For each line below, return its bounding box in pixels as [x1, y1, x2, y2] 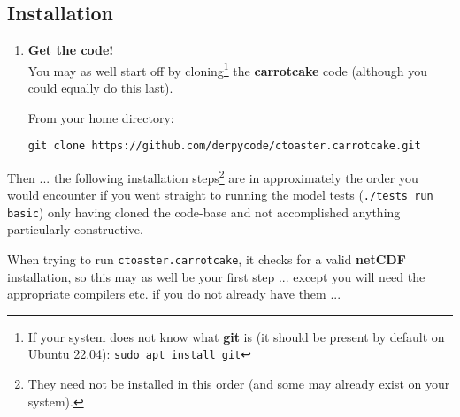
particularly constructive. [7, 220, 143, 239]
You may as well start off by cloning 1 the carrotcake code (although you [27, 58, 427, 80]
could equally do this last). [27, 79, 173, 97]
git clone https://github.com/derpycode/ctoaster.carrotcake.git [27, 140, 421, 153]
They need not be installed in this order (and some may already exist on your [27, 375, 450, 393]
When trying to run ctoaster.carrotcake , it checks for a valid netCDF [7, 250, 406, 269]
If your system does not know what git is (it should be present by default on [27, 327, 445, 345]
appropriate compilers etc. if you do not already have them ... [7, 284, 341, 303]
